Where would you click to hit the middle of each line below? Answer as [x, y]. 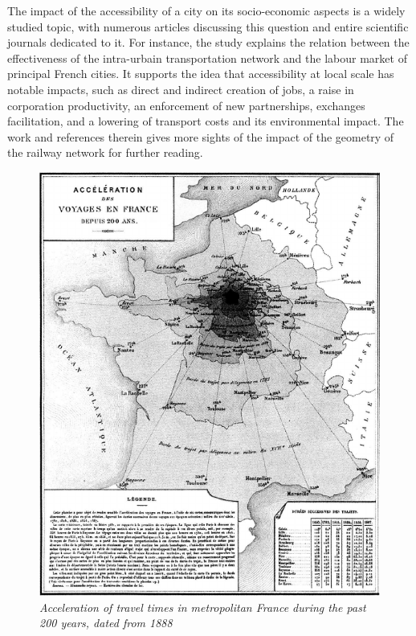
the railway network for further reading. [105, 152]
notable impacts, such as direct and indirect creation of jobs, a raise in [181, 89]
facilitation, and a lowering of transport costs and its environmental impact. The [206, 121]
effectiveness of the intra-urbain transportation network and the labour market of [207, 57]
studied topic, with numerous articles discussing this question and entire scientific [208, 26]
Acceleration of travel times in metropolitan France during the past [203, 607]
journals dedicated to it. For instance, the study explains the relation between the [208, 42]
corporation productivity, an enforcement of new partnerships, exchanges [186, 105]
